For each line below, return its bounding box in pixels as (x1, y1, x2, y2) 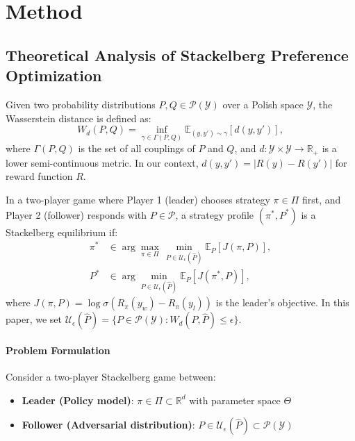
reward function (6, 169, 73, 183)
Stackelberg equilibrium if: (6, 224, 118, 239)
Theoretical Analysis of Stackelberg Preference (6, 44, 349, 65)
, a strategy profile (175, 207, 254, 222)
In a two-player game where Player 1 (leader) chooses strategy (6, 192, 270, 207)
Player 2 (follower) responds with (6, 207, 147, 222)
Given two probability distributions (6, 97, 156, 111)
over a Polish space (222, 97, 304, 111)
